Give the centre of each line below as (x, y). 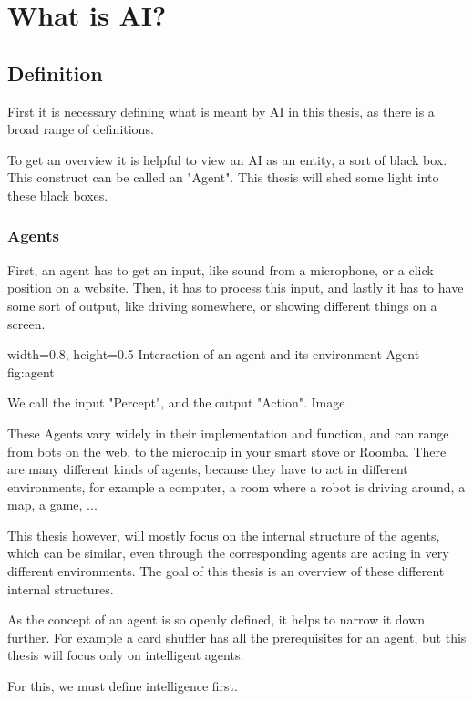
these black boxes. (58, 195)
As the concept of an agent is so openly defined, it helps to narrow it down (216, 619)
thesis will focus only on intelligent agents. (126, 655)
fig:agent (31, 371)
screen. (26, 323)
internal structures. (61, 588)
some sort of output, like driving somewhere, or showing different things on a (222, 305)
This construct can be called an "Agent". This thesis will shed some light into (223, 177)
